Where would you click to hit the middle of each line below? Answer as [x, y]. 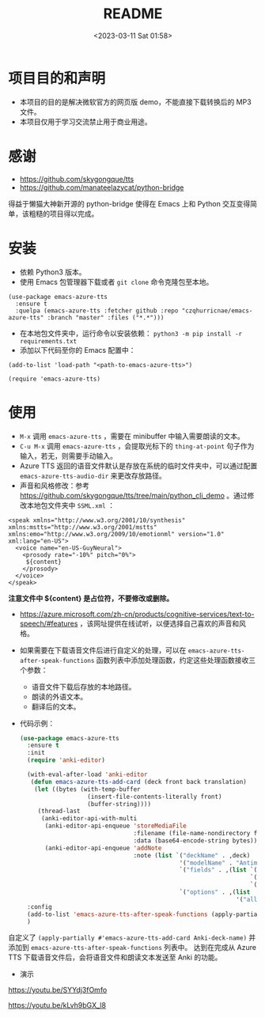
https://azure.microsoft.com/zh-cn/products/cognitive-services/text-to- [137, 614]
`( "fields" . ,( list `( [218, 870]
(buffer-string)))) [119, 804]
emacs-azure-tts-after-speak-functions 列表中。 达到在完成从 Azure [144, 948]
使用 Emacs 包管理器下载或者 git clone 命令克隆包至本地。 [116, 282]
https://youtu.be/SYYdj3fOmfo [58, 990]
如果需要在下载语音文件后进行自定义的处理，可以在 [103, 650]
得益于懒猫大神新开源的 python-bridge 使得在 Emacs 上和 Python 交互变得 [129, 203]
